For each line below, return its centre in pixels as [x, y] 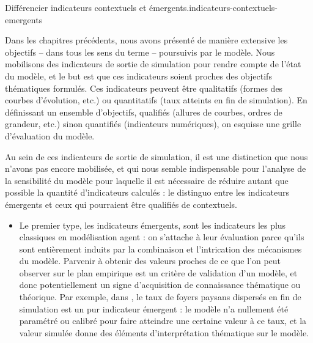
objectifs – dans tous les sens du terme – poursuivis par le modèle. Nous [140, 52]
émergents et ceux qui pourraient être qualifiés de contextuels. [121, 204]
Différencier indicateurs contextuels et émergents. [97, 7]
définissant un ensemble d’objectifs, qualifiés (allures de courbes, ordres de [144, 112]
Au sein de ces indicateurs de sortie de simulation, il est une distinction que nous [156, 156]
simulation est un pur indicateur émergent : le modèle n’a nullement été [154, 308]
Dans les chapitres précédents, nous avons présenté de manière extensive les [146, 40]
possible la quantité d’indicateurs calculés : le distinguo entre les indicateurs [147, 192]
